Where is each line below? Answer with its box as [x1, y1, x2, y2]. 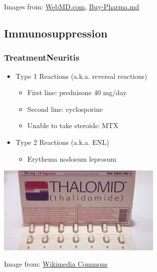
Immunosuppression [4, 25, 108, 40]
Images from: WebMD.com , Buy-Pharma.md [4, 1, 139, 11]
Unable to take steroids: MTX [27, 120, 118, 131]
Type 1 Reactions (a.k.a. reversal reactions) [15, 70, 148, 81]
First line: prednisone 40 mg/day [27, 87, 127, 98]
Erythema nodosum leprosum [27, 153, 117, 164]
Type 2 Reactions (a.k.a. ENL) [15, 136, 110, 147]
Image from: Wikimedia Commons [4, 259, 108, 269]
